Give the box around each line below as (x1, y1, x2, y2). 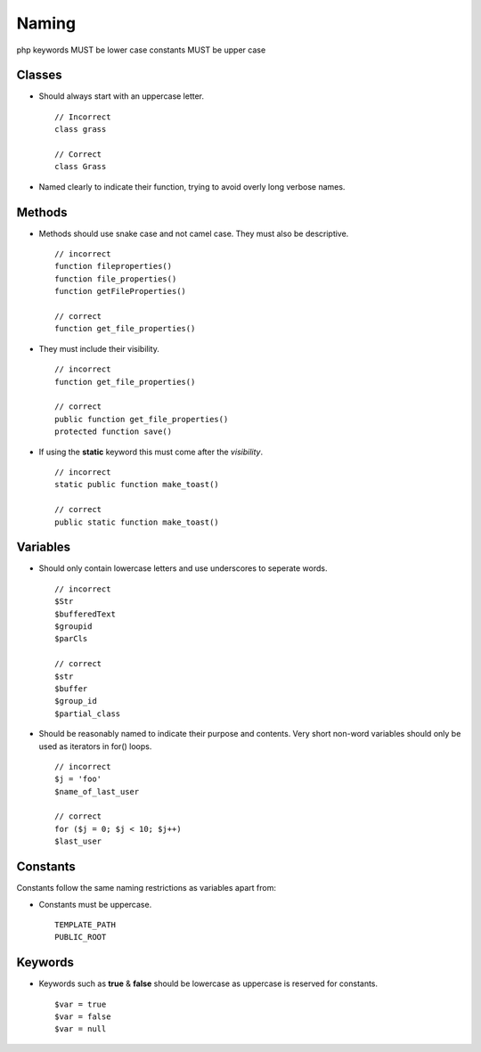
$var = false (54, 1012, 111, 1022)
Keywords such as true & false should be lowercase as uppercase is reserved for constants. (38, 978, 379, 989)
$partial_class (54, 708, 121, 719)
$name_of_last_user (54, 787, 140, 796)
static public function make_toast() (54, 479, 220, 490)
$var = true (54, 999, 107, 1009)
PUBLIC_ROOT (54, 932, 107, 942)
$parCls (54, 633, 88, 644)
